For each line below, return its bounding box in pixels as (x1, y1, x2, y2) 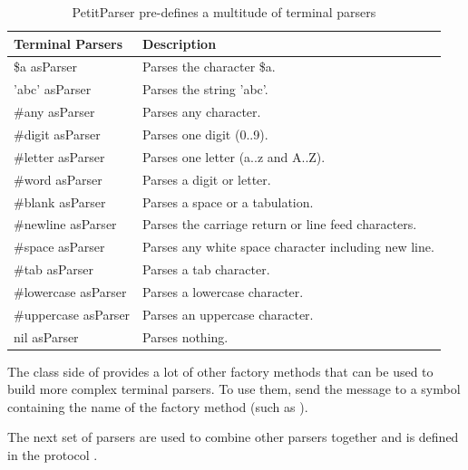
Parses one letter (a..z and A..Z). (142, 147, 326, 166)
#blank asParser (14, 192, 106, 211)
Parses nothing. (142, 327, 229, 346)
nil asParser (14, 327, 79, 346)
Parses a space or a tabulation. (142, 192, 314, 211)
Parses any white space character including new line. (142, 237, 434, 256)
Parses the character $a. (142, 57, 276, 76)
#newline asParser (14, 215, 117, 234)
